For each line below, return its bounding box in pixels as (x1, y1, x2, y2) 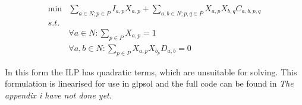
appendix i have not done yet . (5, 88, 112, 101)
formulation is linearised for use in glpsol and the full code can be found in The (5, 77, 294, 90)
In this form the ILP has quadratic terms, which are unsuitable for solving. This (5, 65, 297, 78)
